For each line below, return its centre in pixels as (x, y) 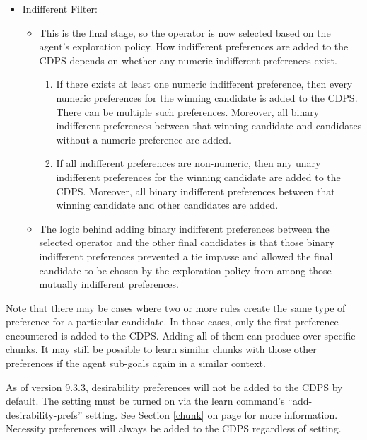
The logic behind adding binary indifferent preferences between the (184, 228)
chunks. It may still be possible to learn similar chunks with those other (161, 349)
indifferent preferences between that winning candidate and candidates (209, 126)
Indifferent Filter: (60, 8)
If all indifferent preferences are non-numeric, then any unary (188, 163)
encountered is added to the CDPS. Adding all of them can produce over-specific (181, 335)
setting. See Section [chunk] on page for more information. (212, 414)
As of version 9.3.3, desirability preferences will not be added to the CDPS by (174, 387)
